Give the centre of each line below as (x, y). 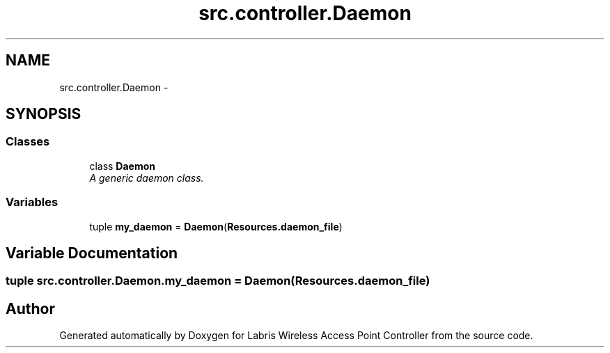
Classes (28, 142)
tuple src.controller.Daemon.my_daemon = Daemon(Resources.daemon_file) (218, 281)
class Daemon (123, 166)
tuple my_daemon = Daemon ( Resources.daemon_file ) (216, 226)
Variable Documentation (92, 253)
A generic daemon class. (147, 178)
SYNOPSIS (44, 114)
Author (30, 308)
